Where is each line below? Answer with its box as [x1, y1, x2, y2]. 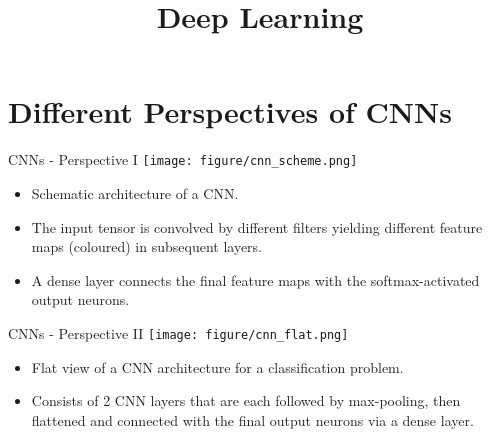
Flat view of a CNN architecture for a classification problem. [31, 356, 404, 377]
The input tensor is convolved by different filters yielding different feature [31, 216, 483, 237]
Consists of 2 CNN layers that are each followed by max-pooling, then [31, 390, 461, 411]
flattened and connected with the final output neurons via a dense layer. [31, 409, 474, 430]
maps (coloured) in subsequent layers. [31, 236, 263, 257]
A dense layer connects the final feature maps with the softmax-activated [31, 269, 480, 290]
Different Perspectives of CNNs [8, 91, 452, 132]
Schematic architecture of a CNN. [31, 182, 239, 203]
